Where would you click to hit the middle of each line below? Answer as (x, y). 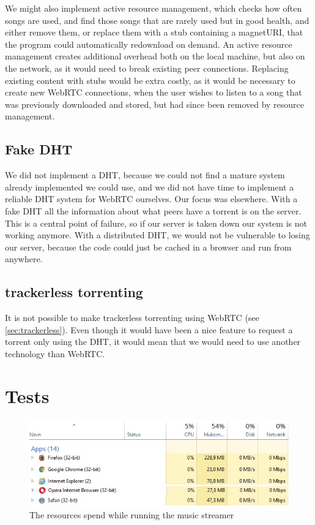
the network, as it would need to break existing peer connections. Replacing (147, 68)
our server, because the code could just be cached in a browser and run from (148, 247)
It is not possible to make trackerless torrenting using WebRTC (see (132, 318)
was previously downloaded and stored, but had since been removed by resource (155, 104)
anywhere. (24, 259)
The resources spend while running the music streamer (132, 515)
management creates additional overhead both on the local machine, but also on (155, 56)
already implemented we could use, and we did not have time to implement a (150, 187)
